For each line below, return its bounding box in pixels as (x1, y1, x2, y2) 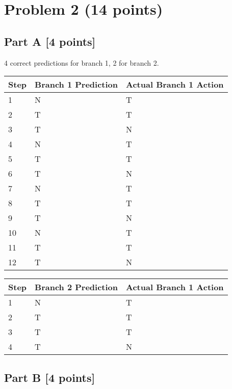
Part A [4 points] (4, 33, 96, 49)
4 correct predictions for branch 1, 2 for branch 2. (4, 57, 159, 68)
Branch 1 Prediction (35, 78, 118, 91)
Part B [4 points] (4, 369, 95, 385)
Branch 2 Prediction (35, 281, 118, 293)
